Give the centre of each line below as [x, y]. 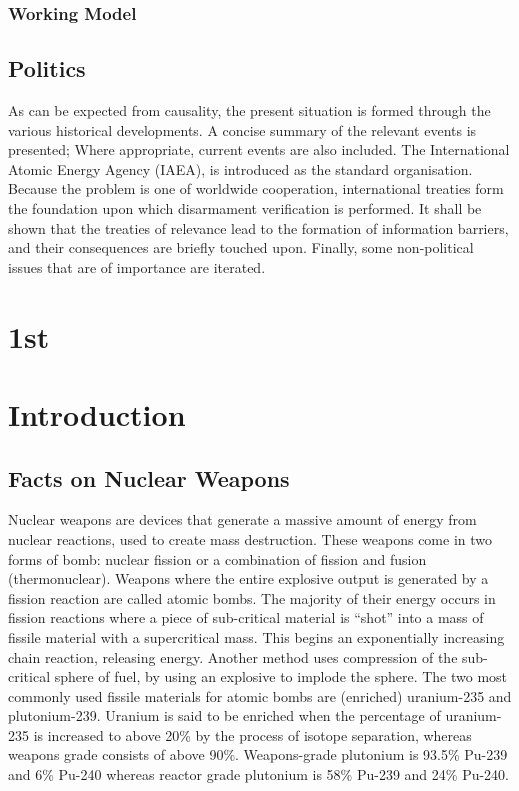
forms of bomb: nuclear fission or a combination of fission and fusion [217, 558]
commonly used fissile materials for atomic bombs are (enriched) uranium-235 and [260, 695]
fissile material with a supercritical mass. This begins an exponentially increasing [256, 636]
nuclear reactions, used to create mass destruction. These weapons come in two [250, 538]
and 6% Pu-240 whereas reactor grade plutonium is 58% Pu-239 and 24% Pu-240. [259, 774]
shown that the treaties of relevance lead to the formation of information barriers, [258, 227]
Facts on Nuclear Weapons [149, 477]
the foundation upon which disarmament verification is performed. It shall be [245, 208]
